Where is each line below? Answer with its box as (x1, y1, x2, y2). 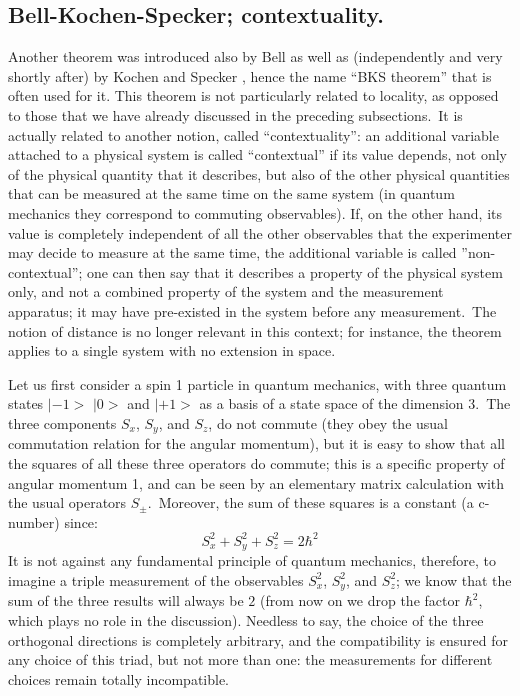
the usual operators (8, 492, 127, 513)
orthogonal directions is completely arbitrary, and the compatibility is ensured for (8, 629, 508, 650)
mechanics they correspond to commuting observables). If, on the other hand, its (8, 202, 503, 223)
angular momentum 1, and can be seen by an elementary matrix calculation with (8, 472, 505, 493)
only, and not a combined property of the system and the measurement (8, 281, 444, 302)
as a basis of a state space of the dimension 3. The (199, 393, 511, 414)
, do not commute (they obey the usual (208, 412, 448, 433)
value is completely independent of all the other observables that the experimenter (8, 222, 512, 243)
